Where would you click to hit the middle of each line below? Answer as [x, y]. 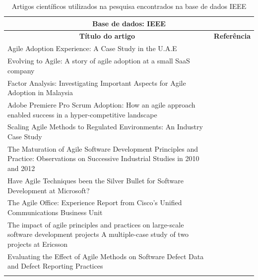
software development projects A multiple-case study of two [98, 234]
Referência [232, 36]
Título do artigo [107, 36]
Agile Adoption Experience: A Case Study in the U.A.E [92, 48]
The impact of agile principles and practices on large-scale [96, 224]
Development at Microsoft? [49, 190]
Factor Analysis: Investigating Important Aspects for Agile [97, 83]
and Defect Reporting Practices [55, 266]
